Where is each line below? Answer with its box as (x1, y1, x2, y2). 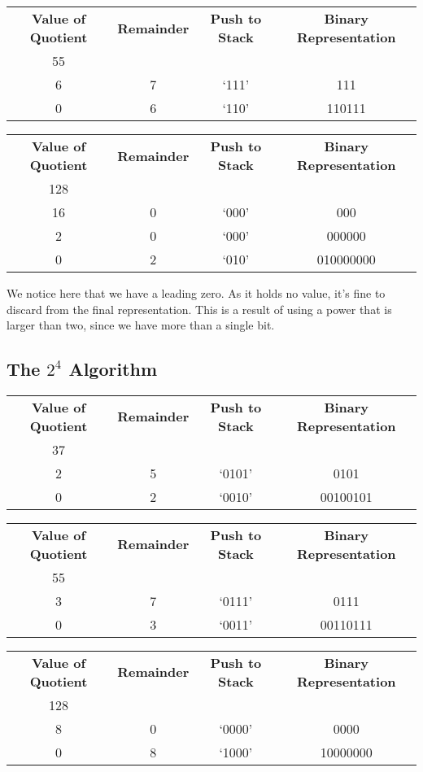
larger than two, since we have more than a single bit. (7, 316, 275, 334)
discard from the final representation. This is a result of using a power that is (7, 300, 392, 317)
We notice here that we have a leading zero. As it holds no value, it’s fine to (7, 285, 386, 301)
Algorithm (68, 356, 158, 382)
